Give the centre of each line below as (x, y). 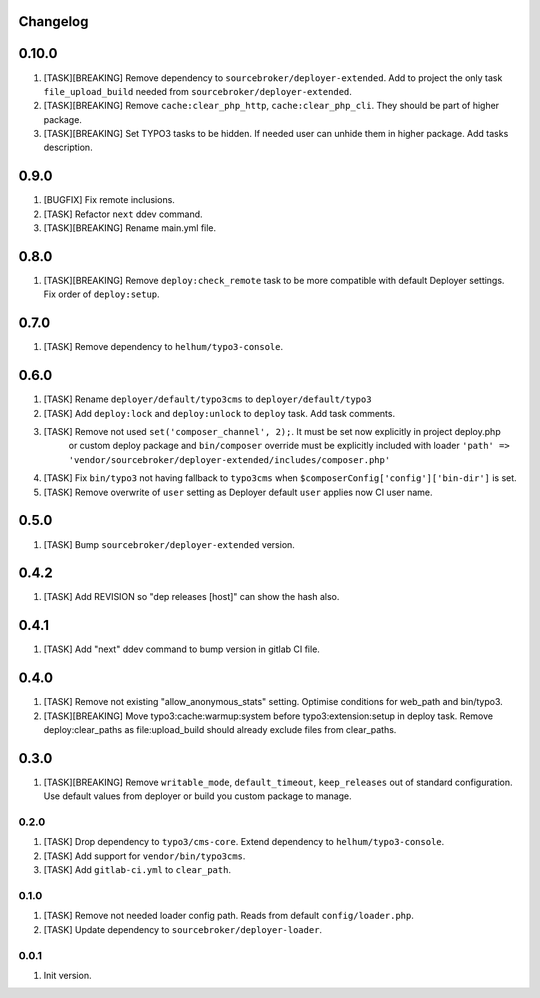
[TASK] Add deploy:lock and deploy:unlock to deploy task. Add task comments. (219, 413)
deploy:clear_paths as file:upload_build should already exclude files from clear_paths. (220, 730)
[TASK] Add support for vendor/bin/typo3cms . (144, 856)
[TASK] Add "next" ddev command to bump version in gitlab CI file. (181, 649)
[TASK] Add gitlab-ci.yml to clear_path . (137, 870)
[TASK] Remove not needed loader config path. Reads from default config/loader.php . (228, 916)
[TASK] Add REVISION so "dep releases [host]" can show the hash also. (191, 597)
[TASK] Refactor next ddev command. (123, 214)
